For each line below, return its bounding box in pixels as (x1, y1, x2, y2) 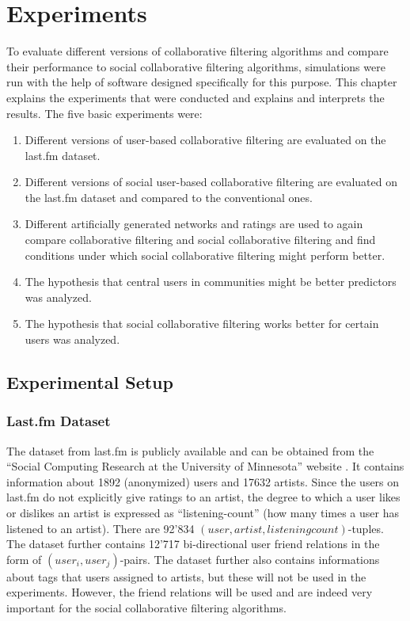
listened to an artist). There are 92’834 (6, 520, 195, 536)
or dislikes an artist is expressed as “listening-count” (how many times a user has (6, 505, 399, 520)
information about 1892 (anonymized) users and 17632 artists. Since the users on (6, 473, 400, 490)
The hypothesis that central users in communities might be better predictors (25, 273, 397, 290)
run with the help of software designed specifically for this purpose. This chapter (6, 74, 397, 90)
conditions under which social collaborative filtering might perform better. (25, 246, 385, 263)
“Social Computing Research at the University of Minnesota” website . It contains (6, 458, 404, 474)
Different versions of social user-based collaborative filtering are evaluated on (25, 173, 397, 190)
